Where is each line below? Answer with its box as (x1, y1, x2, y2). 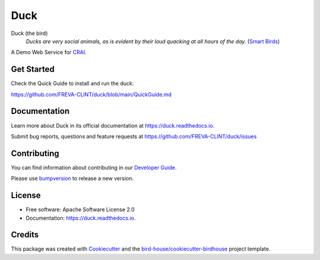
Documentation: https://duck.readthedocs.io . (25, 214, 136, 221)
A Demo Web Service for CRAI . (11, 49, 87, 56)
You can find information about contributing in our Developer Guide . (11, 164, 177, 171)
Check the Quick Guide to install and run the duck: (11, 80, 135, 87)
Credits (11, 230, 39, 240)
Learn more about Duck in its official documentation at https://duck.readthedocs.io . (11, 122, 215, 129)
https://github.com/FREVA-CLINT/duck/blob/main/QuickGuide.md (11, 91, 172, 98)
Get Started (11, 64, 55, 74)
